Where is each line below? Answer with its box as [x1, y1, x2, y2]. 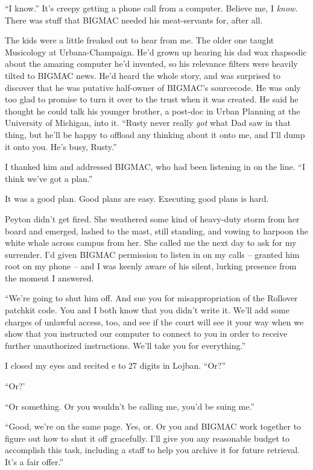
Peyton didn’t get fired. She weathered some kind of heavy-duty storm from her [5, 212, 300, 225]
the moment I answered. [5, 271, 94, 284]
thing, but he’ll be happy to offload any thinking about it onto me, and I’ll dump [5, 128, 305, 140]
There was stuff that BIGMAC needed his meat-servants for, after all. [5, 13, 263, 26]
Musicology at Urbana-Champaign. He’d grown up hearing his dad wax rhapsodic [5, 45, 307, 58]
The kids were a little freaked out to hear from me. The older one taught [5, 34, 274, 46]
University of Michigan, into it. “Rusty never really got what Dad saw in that [5, 116, 291, 129]
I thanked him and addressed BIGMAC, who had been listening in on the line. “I [5, 160, 305, 173]
